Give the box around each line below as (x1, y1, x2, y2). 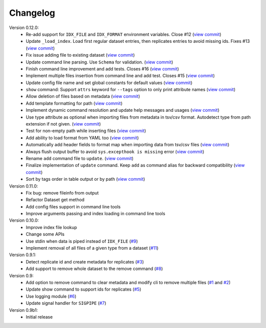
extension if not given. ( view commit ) (26, 121, 101, 127)
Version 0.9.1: (9, 252, 36, 258)
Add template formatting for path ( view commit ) (26, 100, 123, 106)
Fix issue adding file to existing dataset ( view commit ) (26, 52, 135, 58)
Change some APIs (26, 231, 65, 237)
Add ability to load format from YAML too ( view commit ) (26, 134, 139, 140)
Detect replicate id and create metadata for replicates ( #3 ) (26, 259, 144, 264)
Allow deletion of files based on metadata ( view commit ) (26, 94, 140, 99)
